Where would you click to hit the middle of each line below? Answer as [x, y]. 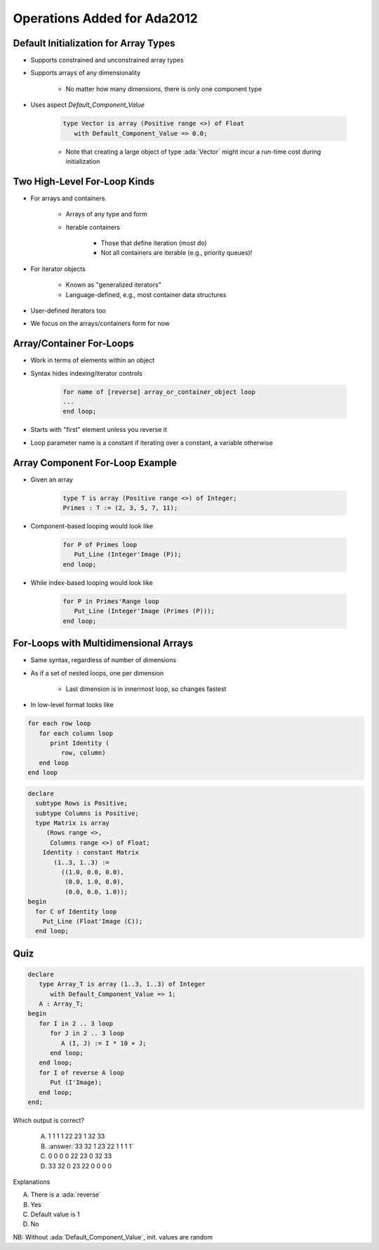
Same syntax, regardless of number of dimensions [104, 660]
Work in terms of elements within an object [93, 360]
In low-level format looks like [72, 705]
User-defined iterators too [68, 311]
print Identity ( [80, 743]
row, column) [83, 753]
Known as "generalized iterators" [113, 285]
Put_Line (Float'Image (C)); [93, 921]
